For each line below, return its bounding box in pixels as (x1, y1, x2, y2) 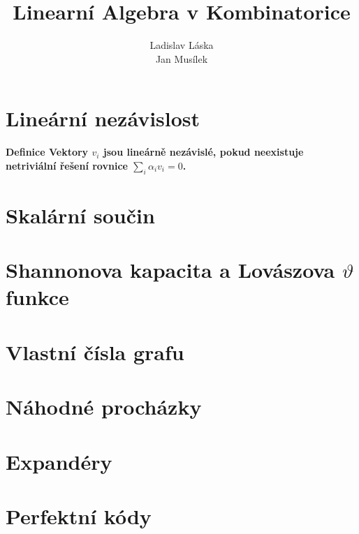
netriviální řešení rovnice (6, 158, 128, 172)
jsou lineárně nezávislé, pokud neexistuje (103, 144, 304, 159)
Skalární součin (6, 200, 155, 229)
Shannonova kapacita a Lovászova (6, 255, 335, 284)
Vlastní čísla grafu (6, 337, 184, 366)
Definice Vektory (6, 144, 89, 159)
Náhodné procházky (6, 392, 202, 421)
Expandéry (6, 447, 112, 475)
